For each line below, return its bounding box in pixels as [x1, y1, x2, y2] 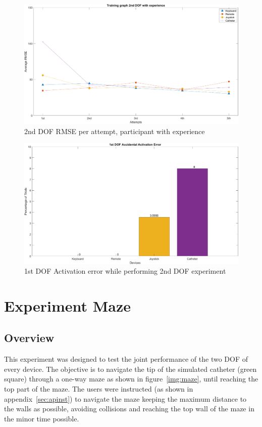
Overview [4, 330, 55, 346]
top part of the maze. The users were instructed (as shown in [4, 383, 193, 394]
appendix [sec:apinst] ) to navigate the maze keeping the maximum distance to [4, 393, 247, 404]
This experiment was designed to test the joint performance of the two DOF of [4, 354, 248, 364]
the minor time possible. [4, 413, 79, 423]
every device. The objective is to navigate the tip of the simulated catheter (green [4, 363, 257, 374]
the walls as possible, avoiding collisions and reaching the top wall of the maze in [4, 403, 254, 414]
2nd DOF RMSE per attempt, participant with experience [24, 125, 205, 136]
